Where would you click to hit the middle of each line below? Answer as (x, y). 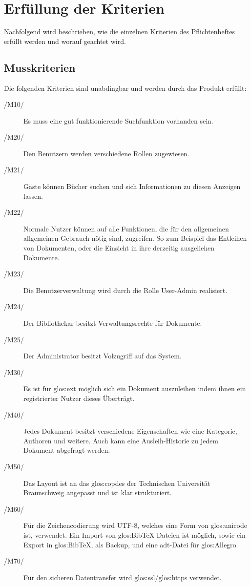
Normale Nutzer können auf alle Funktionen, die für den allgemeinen (126, 228)
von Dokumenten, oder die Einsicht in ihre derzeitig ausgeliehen (119, 248)
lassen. (33, 196)
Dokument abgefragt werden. (67, 450)
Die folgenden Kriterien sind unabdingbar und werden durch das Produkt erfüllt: (125, 88)
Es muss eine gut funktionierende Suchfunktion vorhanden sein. (118, 120)
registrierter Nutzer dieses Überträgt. (79, 398)
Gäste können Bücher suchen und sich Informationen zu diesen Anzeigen (132, 186)
